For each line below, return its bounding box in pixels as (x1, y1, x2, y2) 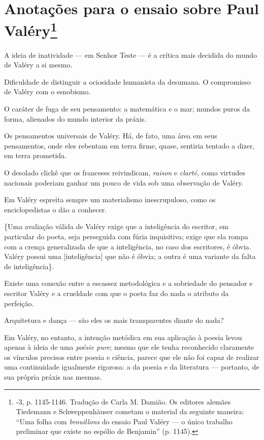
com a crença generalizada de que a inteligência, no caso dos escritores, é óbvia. (4, 241, 251, 251)
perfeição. (4, 298, 34, 308)
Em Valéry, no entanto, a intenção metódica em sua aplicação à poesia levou (4, 332, 242, 342)
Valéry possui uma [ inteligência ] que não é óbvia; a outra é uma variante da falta (4, 251, 256, 262)
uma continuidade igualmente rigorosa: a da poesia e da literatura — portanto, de (4, 361, 259, 372)
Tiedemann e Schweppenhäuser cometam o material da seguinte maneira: (16, 406, 244, 417)
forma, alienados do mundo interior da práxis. (4, 113, 147, 124)
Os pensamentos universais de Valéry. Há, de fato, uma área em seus (4, 130, 217, 141)
